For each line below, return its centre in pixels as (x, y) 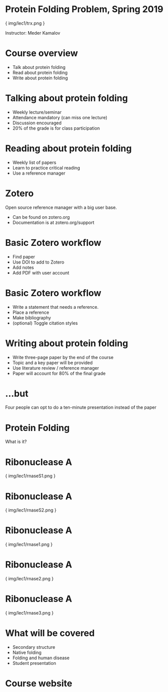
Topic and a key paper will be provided (52, 363)
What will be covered (50, 633)
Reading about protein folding (68, 148)
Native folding (27, 653)
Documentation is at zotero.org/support (53, 222)
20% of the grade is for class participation (56, 128)
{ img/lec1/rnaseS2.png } (31, 510)
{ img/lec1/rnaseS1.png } (31, 476)
